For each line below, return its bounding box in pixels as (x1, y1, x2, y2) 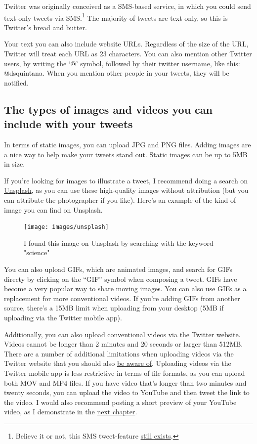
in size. (4, 159, 25, 169)
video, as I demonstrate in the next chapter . (4, 406, 137, 417)
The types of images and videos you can (4, 101, 213, 117)
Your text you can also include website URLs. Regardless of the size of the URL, (4, 39, 249, 49)
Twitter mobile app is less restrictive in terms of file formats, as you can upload (4, 367, 245, 378)
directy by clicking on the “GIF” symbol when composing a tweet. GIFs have (4, 273, 237, 284)
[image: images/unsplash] (24, 223, 109, 231)
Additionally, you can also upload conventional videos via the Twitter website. (4, 329, 241, 339)
